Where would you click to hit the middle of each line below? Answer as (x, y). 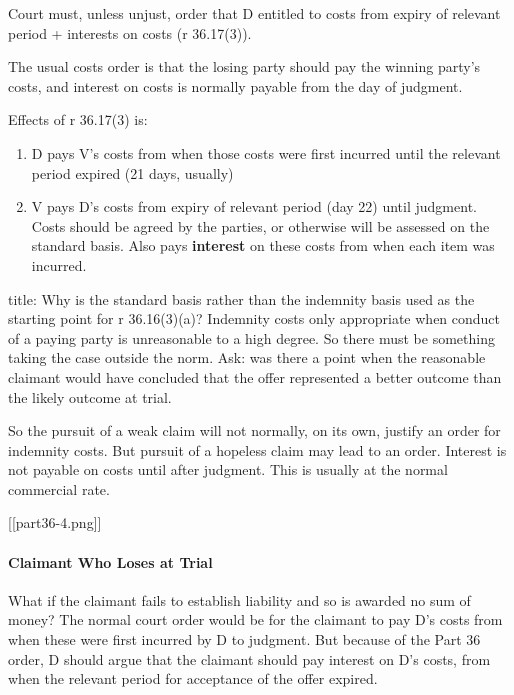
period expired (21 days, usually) (132, 172)
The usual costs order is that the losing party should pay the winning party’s (244, 66)
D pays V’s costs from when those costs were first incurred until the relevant (266, 152)
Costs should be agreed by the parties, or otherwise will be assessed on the (260, 225)
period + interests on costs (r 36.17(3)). (130, 32)
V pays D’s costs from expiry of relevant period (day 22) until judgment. (254, 206)
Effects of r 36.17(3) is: (78, 119)
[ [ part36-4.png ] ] (55, 522)
